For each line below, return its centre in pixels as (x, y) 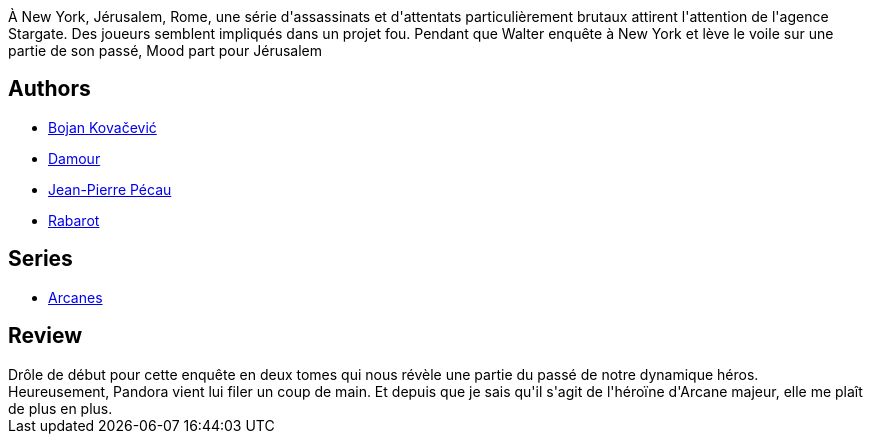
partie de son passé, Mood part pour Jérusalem (165, 50)
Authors (49, 89)
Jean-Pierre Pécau (110, 189)
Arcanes (75, 297)
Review (45, 336)
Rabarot (74, 220)
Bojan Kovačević (102, 127)
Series (40, 259)
